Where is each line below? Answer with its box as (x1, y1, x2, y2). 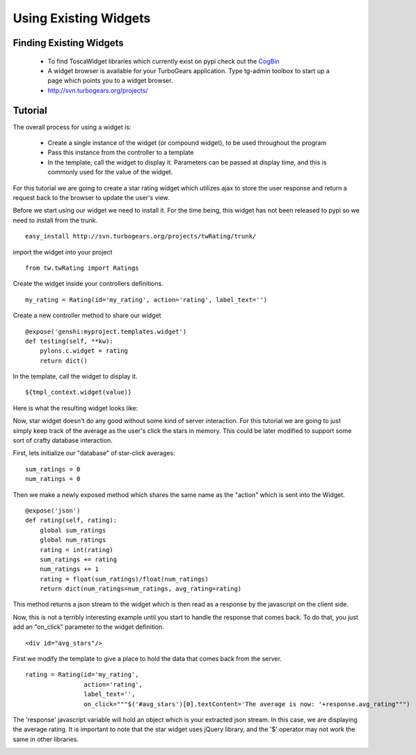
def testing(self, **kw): (25, 337, 114, 345)
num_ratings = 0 (25, 475, 81, 483)
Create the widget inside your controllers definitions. (13, 280, 163, 288)
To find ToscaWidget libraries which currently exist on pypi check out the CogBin (47, 56, 280, 66)
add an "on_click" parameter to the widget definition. (13, 623, 165, 631)
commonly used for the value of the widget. (47, 168, 173, 176)
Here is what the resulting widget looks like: (13, 404, 138, 412)
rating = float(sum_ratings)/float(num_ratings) (39, 575, 209, 583)
